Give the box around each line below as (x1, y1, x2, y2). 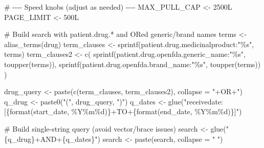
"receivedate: (184, 96, 224, 107)
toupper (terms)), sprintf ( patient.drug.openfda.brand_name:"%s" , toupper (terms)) (4, 58, 261, 69)
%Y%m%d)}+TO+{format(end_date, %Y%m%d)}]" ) (71, 106, 242, 117)
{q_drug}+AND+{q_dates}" (4, 133, 98, 144)
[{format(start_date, (4, 106, 69, 117)
